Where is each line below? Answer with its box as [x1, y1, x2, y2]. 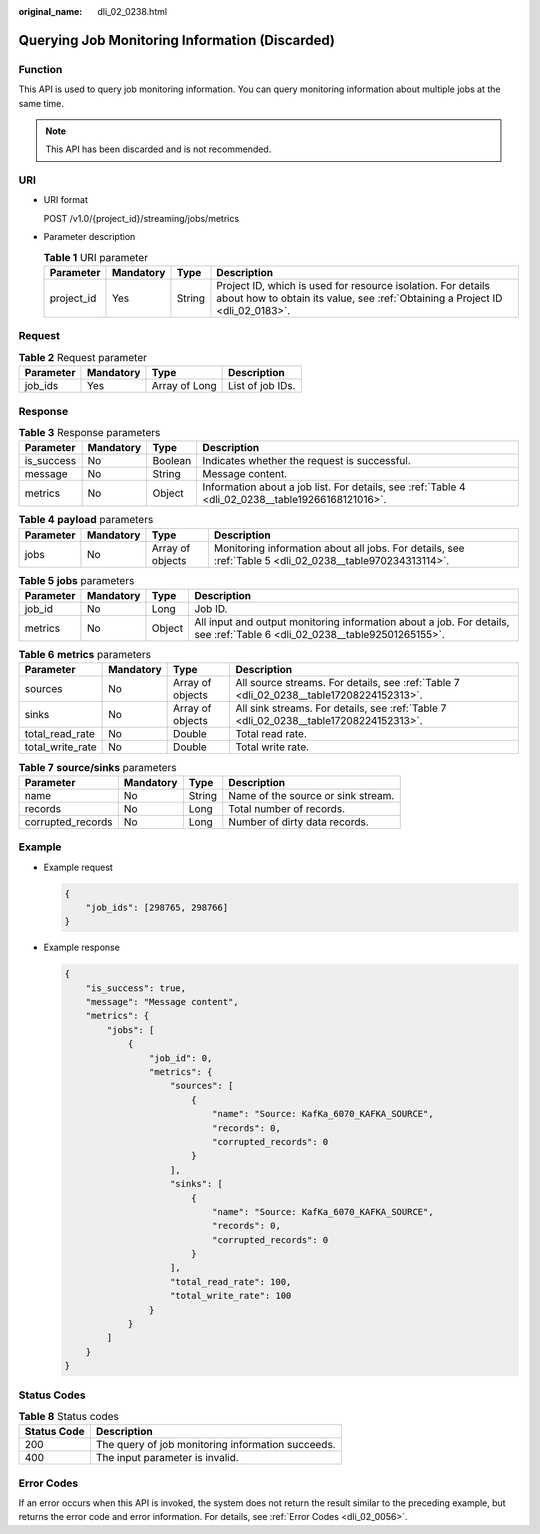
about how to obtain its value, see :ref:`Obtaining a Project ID [216, 291, 503, 305]
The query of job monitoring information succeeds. [95, 1438, 336, 1452]
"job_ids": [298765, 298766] [85, 901, 229, 913]
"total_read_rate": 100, [170, 1276, 292, 1287]
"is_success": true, [85, 982, 187, 994]
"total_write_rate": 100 [170, 1290, 292, 1302]
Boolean [152, 454, 192, 468]
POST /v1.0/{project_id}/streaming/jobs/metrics [43, 212, 240, 224]
